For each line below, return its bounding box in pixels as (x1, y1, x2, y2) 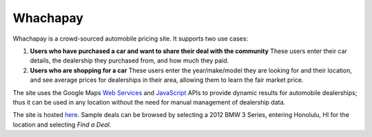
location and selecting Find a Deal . (12, 120, 112, 129)
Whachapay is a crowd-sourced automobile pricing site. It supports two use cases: (12, 34, 248, 43)
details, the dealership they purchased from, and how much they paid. (30, 56, 229, 65)
